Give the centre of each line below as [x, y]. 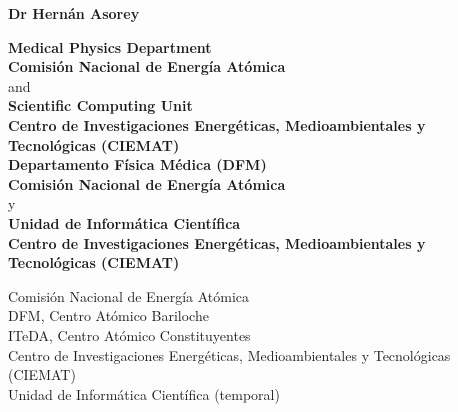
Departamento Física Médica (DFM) [137, 164]
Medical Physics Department [110, 46]
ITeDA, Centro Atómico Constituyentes [129, 334]
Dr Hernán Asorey [74, 13]
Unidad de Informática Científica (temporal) [144, 393]
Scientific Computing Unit [100, 105]
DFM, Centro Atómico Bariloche [108, 315]
